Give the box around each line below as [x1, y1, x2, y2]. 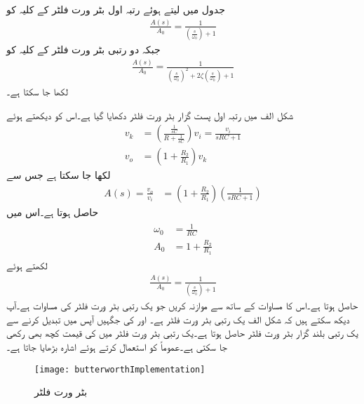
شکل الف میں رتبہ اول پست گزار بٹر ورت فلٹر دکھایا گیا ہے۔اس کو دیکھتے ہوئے [6, 107, 294, 122]
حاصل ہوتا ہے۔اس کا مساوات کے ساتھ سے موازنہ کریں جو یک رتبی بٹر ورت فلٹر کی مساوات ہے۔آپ [6, 298, 358, 313]
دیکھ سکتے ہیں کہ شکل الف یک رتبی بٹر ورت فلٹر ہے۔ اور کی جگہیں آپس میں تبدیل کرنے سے [6, 311, 350, 326]
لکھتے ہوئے [6, 257, 48, 272]
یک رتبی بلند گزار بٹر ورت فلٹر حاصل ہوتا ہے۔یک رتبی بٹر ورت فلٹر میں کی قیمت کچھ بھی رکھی [6, 325, 358, 340]
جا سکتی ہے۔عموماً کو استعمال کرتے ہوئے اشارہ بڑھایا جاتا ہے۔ [6, 339, 228, 353]
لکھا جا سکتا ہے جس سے [6, 168, 111, 182]
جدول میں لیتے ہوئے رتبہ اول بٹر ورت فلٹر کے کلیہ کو [6, 2, 225, 16]
